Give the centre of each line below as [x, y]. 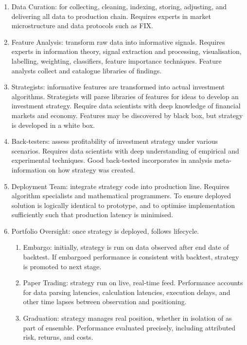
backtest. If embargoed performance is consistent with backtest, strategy [131, 257]
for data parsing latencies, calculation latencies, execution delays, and [127, 292]
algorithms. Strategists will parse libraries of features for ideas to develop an [125, 96]
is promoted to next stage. [62, 266]
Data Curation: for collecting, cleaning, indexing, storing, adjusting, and [119, 6]
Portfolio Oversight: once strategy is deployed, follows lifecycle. [105, 231]
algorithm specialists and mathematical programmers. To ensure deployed [121, 196]
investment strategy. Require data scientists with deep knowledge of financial [126, 106]
